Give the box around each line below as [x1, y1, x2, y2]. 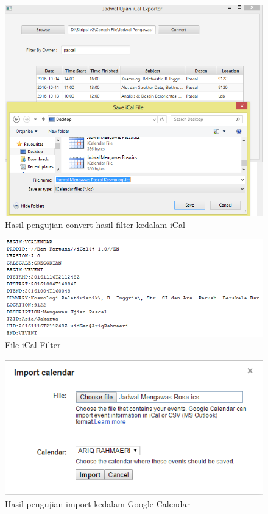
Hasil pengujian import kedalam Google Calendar [5, 497, 191, 510]
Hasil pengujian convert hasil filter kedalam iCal [5, 218, 185, 230]
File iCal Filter [5, 338, 61, 351]
